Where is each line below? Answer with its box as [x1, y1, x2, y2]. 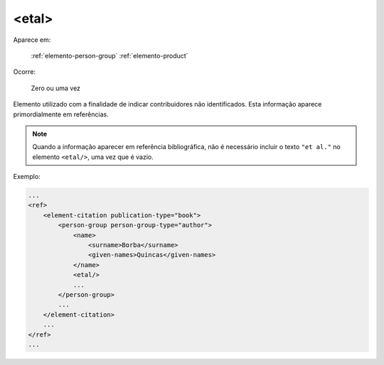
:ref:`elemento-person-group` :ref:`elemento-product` [31, 51, 188, 60]
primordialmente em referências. [13, 110, 110, 119]
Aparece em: [13, 36, 51, 44]
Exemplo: [13, 173, 41, 181]
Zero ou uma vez [31, 84, 81, 92]
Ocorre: [13, 67, 36, 76]
